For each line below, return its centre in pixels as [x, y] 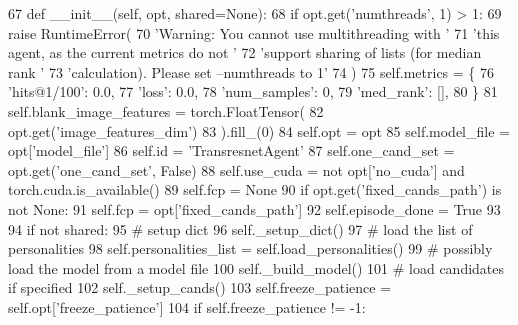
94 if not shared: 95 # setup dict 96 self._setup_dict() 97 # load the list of [240, 228]
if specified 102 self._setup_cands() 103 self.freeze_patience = [200, 287]
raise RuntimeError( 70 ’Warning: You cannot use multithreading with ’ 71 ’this [254, 32]
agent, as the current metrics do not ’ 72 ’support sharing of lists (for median [245, 52]
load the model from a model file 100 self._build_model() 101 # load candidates [256, 267]
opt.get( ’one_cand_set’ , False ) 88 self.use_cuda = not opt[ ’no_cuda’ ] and [236, 169]
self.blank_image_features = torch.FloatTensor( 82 [166, 110]
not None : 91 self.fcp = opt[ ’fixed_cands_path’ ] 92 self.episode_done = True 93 [254, 208]
